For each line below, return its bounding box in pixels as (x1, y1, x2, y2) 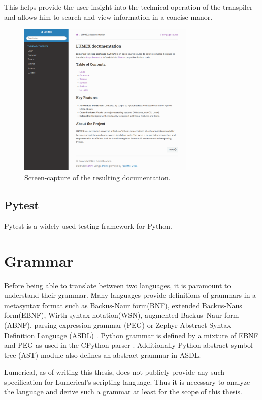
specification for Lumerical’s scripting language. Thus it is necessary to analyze (4, 376, 250, 387)
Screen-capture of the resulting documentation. (24, 172, 171, 183)
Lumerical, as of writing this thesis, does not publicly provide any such (4, 366, 225, 377)
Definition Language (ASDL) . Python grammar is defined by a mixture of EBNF (4, 329, 258, 340)
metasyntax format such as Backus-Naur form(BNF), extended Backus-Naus (4, 299, 242, 310)
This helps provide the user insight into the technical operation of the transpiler (4, 2, 253, 12)
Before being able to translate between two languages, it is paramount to (4, 280, 231, 290)
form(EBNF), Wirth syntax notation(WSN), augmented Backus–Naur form (4, 310, 239, 320)
